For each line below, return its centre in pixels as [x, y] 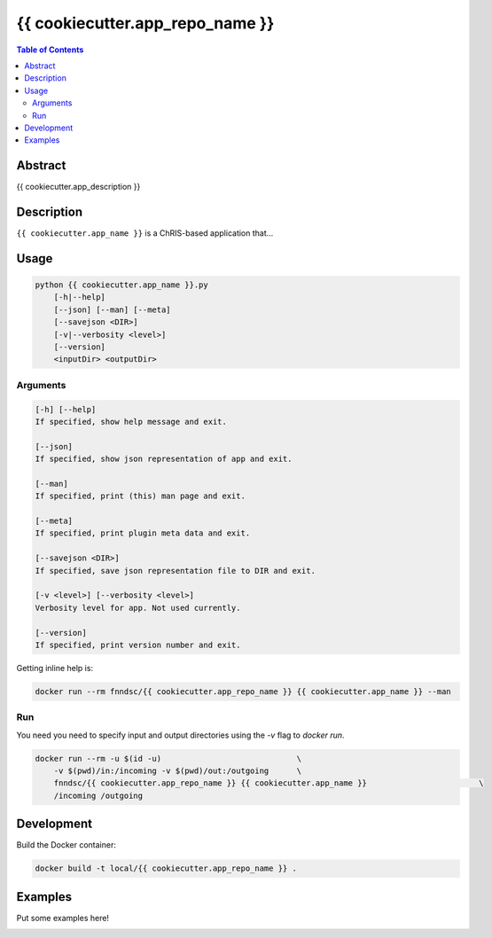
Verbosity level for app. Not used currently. [138, 608]
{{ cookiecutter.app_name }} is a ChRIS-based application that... [145, 233]
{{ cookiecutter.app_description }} [78, 187]
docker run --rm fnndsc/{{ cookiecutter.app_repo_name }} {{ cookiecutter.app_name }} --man [243, 691]
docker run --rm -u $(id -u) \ [168, 758]
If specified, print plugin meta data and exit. [143, 533]
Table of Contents [50, 50]
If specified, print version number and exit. [138, 645]
